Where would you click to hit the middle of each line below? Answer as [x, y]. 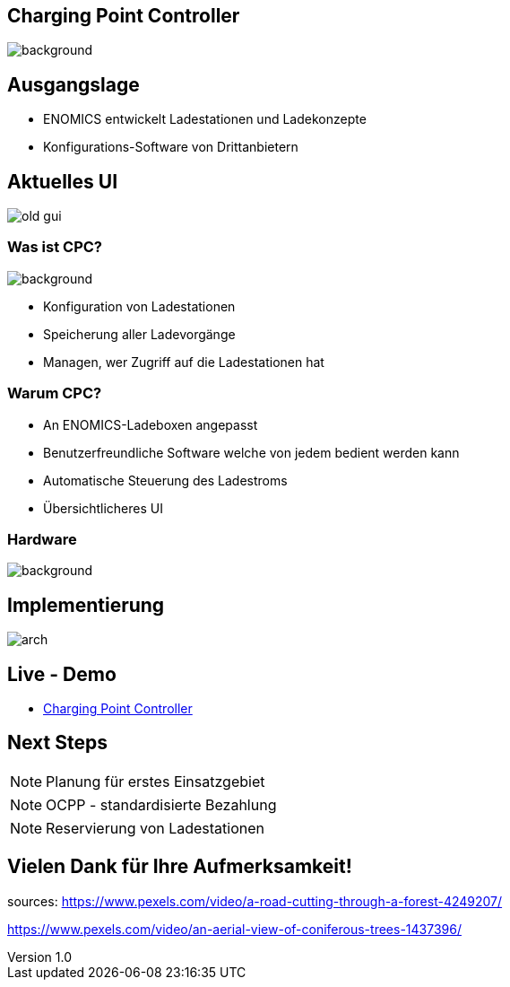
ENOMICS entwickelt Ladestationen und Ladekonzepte [205, 119]
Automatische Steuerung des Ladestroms [165, 480]
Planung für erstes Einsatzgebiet [156, 781]
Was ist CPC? [55, 247]
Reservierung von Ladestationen [156, 828]
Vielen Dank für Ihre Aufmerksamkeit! [180, 867]
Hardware [42, 539]
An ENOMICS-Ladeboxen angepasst [151, 424]
